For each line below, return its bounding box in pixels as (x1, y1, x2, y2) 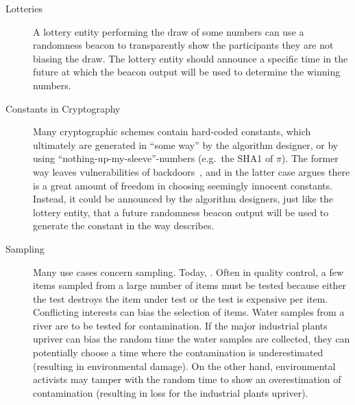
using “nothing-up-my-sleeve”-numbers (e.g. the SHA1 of (33, 151, 273, 165)
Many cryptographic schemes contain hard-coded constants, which (33, 124, 311, 139)
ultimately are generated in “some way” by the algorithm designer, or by (33, 137, 339, 152)
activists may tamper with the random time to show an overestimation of (33, 372, 341, 386)
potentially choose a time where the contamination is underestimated (33, 345, 323, 360)
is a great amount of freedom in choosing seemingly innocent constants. (33, 178, 333, 192)
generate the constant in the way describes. (33, 218, 215, 233)
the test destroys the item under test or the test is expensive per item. (33, 291, 328, 305)
